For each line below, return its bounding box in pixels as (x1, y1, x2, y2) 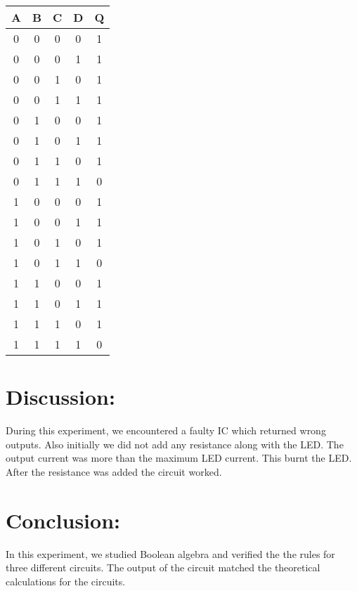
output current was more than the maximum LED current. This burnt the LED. (6, 450, 352, 465)
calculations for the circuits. (6, 573, 126, 588)
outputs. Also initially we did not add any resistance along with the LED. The (6, 436, 344, 451)
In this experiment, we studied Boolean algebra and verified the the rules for (6, 546, 335, 561)
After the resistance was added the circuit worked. (6, 464, 222, 479)
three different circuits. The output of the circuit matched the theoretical (6, 560, 320, 575)
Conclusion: (6, 505, 120, 534)
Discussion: (6, 382, 115, 411)
